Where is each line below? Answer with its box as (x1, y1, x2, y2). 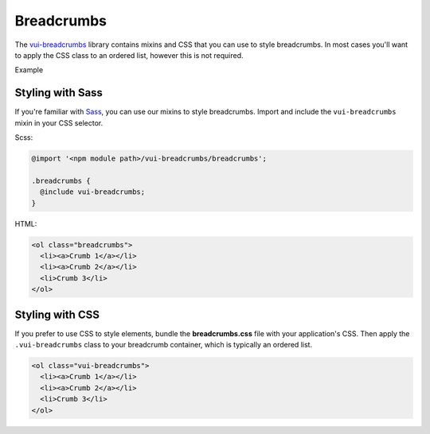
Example (14, 65, 44, 75)
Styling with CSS (14, 308, 100, 321)
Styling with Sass (14, 86, 104, 99)
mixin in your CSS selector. (14, 118, 104, 127)
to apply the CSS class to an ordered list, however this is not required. (14, 50, 244, 60)
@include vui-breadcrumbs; (40, 188, 146, 196)
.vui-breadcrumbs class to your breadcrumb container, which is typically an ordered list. (14, 339, 313, 349)
